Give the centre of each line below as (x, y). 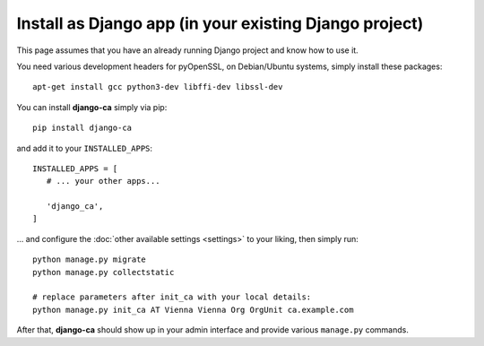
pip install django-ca (82, 128)
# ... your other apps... (103, 181)
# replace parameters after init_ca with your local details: (172, 297)
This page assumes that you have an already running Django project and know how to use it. (187, 50)
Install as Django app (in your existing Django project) (220, 23)
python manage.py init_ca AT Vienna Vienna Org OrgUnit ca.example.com (193, 310)
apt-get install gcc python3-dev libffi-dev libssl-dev (158, 87)
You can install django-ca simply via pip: (92, 107)
